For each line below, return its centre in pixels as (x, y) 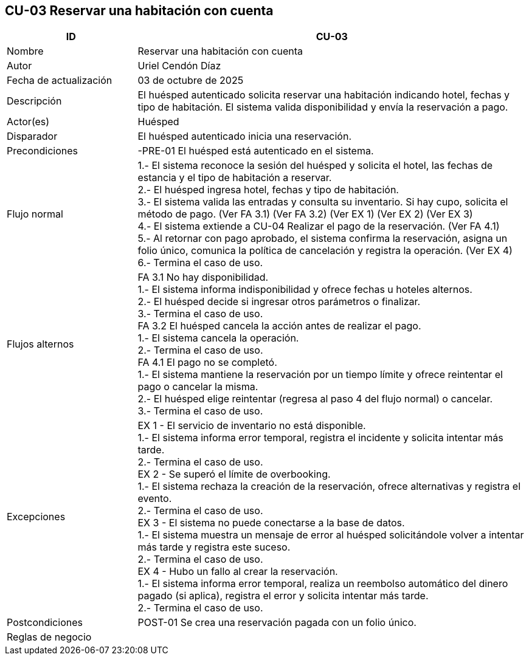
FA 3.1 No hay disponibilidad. (203, 277)
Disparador (32, 136)
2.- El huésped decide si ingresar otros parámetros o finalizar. (279, 302)
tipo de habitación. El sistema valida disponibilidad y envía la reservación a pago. (323, 107)
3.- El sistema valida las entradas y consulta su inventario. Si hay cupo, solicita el (323, 202)
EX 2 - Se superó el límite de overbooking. (234, 474)
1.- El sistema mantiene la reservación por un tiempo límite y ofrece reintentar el (320, 375)
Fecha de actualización (60, 81)
